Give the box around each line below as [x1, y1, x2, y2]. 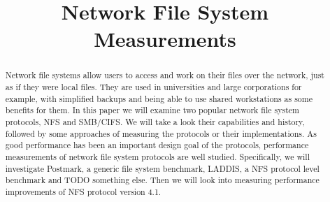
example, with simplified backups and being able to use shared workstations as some [5, 92, 313, 104]
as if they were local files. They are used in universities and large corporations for [5, 81, 302, 93]
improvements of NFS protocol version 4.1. [5, 185, 162, 197]
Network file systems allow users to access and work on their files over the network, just [5, 69, 324, 81]
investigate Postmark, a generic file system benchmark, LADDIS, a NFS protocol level [5, 162, 320, 174]
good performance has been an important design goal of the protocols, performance [5, 139, 309, 151]
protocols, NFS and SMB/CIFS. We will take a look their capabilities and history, [5, 115, 305, 127]
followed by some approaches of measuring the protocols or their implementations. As [5, 127, 317, 139]
